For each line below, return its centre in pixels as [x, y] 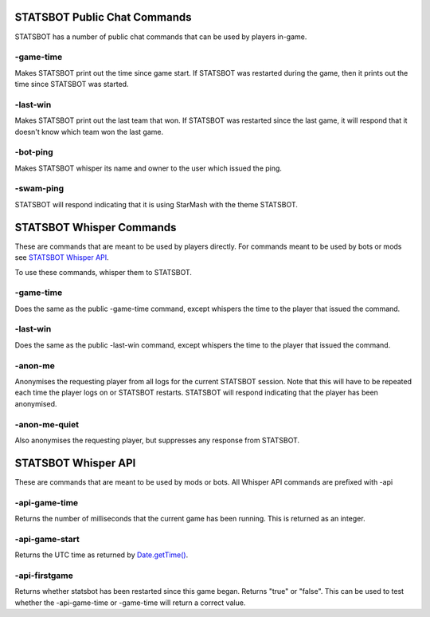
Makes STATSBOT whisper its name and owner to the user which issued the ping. [149, 168]
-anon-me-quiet [47, 424]
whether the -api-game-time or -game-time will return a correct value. [130, 603]
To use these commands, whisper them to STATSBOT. [104, 272]
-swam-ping [39, 189]
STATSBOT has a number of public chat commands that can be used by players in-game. [161, 37]
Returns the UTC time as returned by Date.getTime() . [102, 555]
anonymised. [36, 403]
